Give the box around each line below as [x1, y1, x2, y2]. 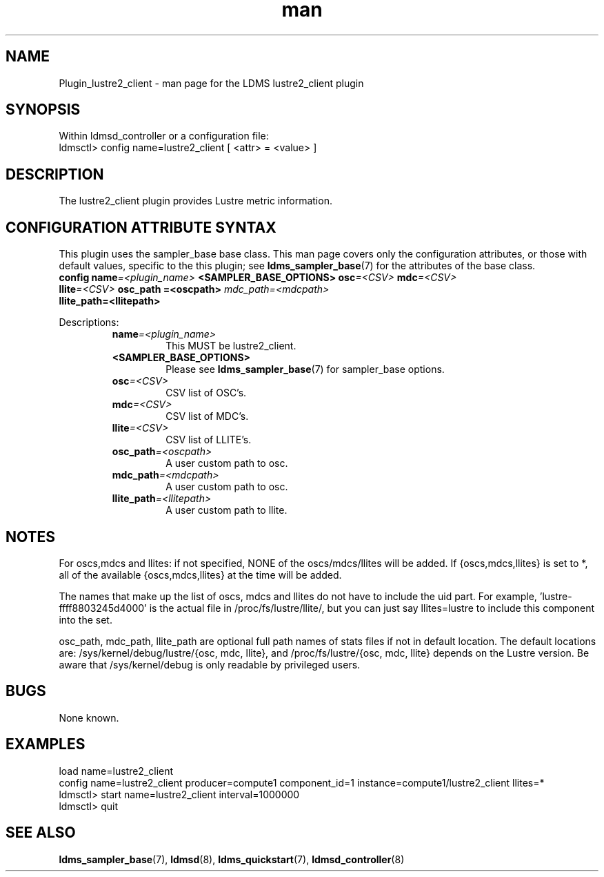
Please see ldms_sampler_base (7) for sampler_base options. [165, 363, 445, 376]
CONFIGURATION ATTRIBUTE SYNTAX [6, 218, 276, 236]
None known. [59, 711, 119, 724]
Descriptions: [59, 316, 119, 329]
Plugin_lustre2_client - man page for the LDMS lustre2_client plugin [59, 77, 364, 89]
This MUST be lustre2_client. [165, 340, 296, 352]
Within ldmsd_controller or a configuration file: [59, 130, 269, 142]
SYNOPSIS [6, 101, 81, 119]
